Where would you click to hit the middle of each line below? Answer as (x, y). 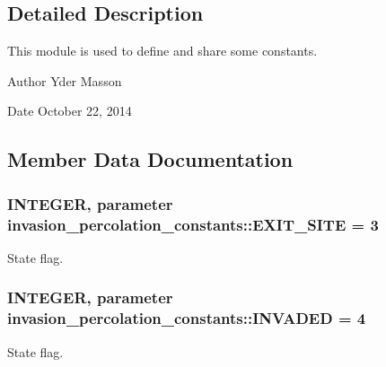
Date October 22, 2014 (70, 111)
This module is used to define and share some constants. (162, 51)
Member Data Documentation (150, 159)
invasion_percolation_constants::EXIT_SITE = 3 (193, 224)
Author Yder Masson (65, 80)
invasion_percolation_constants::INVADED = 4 (187, 318)
